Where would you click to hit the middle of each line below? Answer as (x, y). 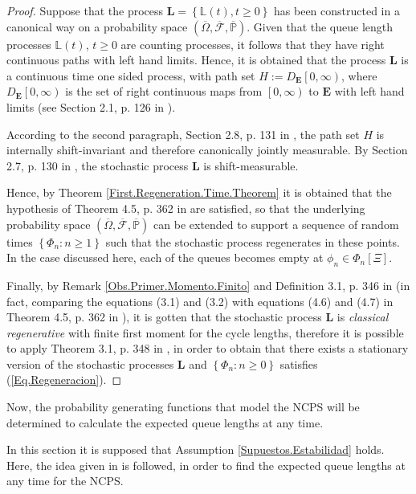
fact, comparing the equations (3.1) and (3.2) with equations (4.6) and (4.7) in (200, 301)
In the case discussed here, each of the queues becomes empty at (165, 257)
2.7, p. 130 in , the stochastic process (98, 165)
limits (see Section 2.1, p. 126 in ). (91, 106)
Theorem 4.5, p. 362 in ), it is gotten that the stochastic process (164, 317)
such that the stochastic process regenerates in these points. (253, 241)
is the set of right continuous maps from (164, 91)
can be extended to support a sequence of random (276, 224)
